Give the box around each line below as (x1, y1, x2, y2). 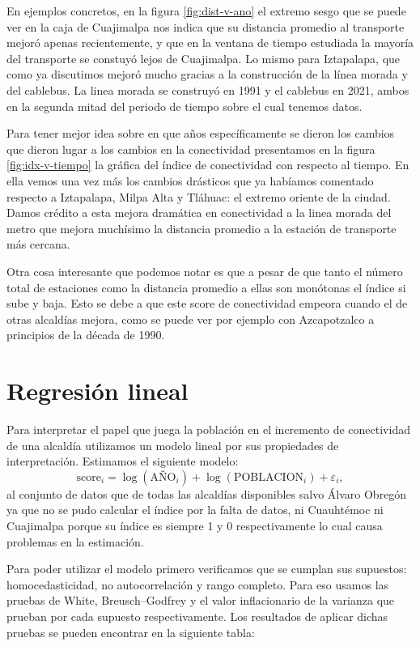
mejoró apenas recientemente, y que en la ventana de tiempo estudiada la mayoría (6, 34, 414, 51)
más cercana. (6, 236, 70, 253)
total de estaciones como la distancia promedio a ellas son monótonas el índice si (6, 278, 406, 295)
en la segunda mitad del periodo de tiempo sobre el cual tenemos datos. (6, 97, 363, 114)
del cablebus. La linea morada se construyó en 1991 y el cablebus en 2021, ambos (6, 81, 409, 98)
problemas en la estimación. (6, 533, 144, 550)
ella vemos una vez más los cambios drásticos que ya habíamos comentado (6, 172, 374, 189)
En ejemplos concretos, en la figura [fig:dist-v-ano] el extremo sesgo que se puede (6, 2, 406, 19)
